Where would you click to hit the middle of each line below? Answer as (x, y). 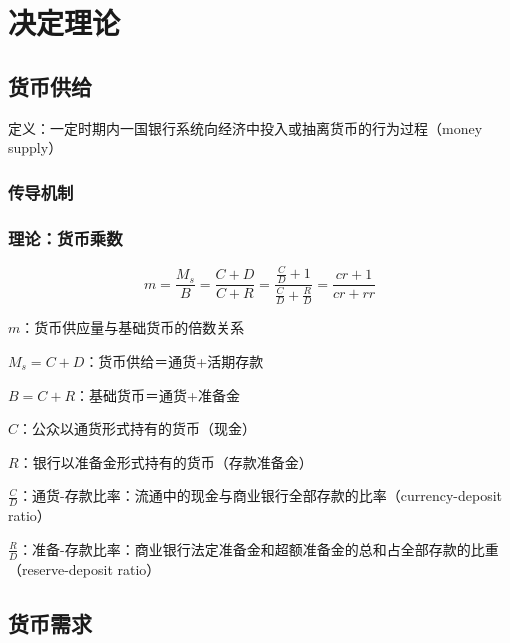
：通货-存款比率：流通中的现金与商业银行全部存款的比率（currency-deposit (260, 495)
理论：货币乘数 (65, 237)
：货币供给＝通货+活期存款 (174, 360)
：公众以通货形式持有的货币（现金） (137, 428)
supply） (35, 147)
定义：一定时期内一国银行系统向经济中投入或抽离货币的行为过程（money (245, 127)
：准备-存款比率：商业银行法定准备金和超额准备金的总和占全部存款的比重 (258, 548)
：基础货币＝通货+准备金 (157, 394)
